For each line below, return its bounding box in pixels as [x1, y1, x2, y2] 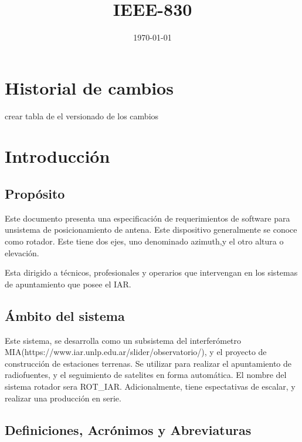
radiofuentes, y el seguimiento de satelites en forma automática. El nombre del [5, 369, 287, 381]
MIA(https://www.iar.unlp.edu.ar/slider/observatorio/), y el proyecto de [5, 346, 267, 358]
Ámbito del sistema [5, 306, 125, 324]
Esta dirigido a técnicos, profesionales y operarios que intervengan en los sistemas [5, 266, 298, 279]
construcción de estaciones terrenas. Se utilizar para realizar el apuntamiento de [5, 357, 292, 369]
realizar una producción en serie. [5, 391, 121, 404]
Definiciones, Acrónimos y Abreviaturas [5, 420, 252, 438]
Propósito [5, 185, 65, 203]
